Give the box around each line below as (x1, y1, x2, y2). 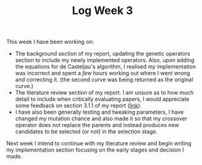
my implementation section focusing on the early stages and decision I (6, 146, 184, 153)
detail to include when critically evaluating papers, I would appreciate (15, 95, 190, 103)
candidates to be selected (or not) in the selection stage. (15, 128, 157, 135)
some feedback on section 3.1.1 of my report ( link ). (15, 102, 142, 109)
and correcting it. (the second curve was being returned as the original (15, 76, 193, 83)
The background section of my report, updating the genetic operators (15, 50, 190, 57)
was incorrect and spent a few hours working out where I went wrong (15, 70, 190, 77)
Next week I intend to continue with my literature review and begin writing (6, 140, 192, 147)
